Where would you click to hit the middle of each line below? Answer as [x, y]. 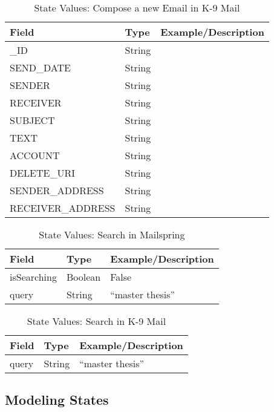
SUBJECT [32, 120]
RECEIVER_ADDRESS [63, 208]
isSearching [33, 277]
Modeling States [57, 400]
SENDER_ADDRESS [57, 190]
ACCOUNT [35, 155]
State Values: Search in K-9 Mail [96, 321]
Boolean [83, 277]
